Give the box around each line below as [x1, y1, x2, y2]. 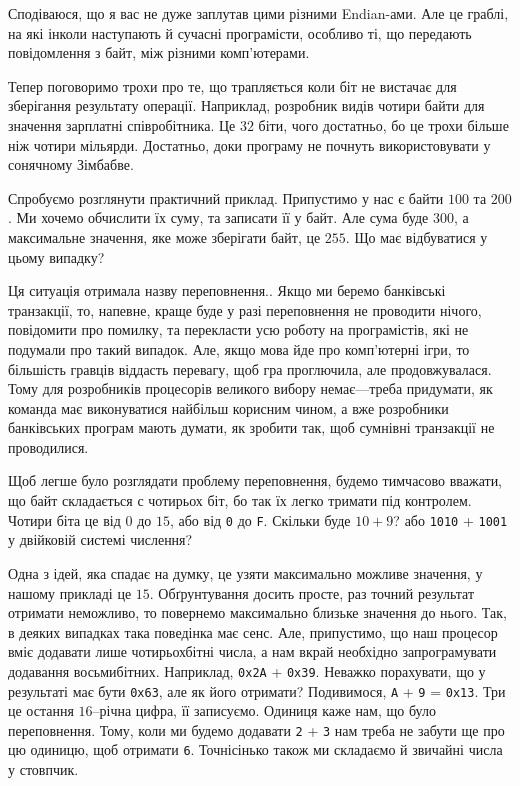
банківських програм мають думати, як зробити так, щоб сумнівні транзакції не [8, 417, 495, 438]
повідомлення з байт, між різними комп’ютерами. [8, 42, 310, 63]
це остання [8, 700, 74, 721]
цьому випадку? [8, 246, 105, 267]
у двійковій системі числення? [8, 529, 193, 550]
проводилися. [8, 436, 89, 457]
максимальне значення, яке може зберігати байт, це [8, 226, 321, 247]
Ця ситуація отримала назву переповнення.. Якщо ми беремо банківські [8, 280, 446, 301]
